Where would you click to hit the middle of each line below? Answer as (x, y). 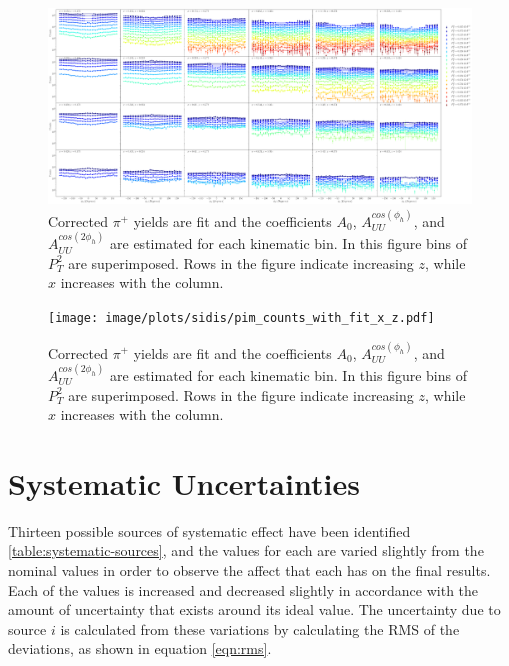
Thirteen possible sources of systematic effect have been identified (209, 530)
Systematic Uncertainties (184, 482)
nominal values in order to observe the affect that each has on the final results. (249, 570)
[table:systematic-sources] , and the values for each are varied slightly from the (246, 550)
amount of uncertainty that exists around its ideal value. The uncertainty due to (254, 609)
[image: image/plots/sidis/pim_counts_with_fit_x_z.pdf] (241, 318)
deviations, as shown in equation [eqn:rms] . (140, 648)
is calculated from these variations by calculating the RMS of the (260, 628)
